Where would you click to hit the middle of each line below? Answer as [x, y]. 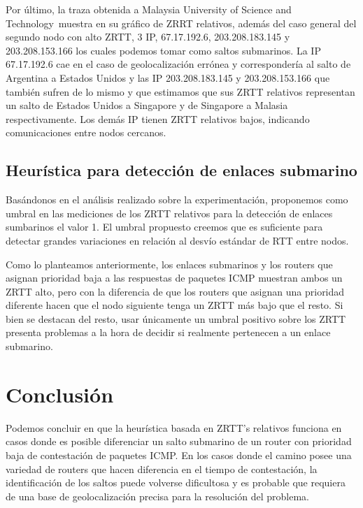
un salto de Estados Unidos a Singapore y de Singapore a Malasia [147, 105]
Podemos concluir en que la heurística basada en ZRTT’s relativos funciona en [174, 427]
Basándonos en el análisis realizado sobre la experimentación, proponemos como [177, 199]
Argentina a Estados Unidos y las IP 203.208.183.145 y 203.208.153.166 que [168, 77]
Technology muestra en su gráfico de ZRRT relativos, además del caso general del [181, 23]
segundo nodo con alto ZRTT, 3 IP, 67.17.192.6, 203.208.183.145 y [148, 37]
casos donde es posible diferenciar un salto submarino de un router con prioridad [179, 441]
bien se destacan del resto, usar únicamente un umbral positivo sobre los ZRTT [176, 318]
